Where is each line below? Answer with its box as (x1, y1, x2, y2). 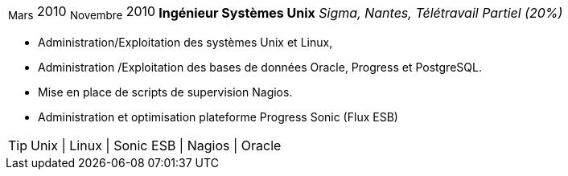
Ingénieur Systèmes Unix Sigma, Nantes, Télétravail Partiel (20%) (158, 4, 563, 21)
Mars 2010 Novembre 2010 (8, 3, 156, 23)
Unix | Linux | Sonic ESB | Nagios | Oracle (31, 137, 282, 154)
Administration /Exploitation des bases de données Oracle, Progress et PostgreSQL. (38, 60, 482, 75)
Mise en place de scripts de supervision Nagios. (38, 85, 293, 100)
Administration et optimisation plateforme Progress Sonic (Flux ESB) (38, 110, 398, 125)
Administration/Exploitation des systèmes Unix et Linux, (38, 35, 333, 50)
